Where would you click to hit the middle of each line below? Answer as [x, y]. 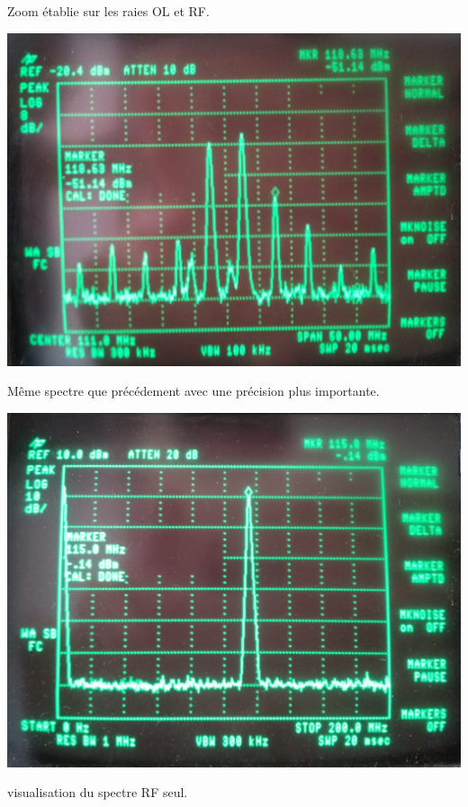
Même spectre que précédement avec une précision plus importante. [193, 391]
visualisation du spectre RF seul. [98, 792]
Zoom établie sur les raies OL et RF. [108, 11]
